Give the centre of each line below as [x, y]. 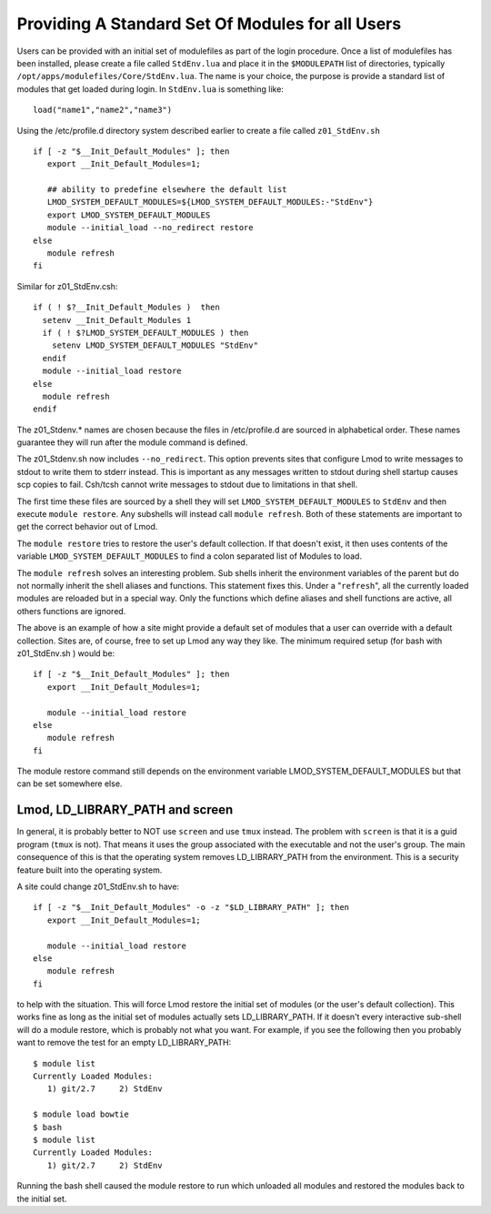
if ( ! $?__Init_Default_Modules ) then [126, 308]
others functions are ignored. [71, 611]
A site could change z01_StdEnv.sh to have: [98, 886]
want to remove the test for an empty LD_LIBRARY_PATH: [124, 1043]
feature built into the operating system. [90, 870]
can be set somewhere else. [70, 784]
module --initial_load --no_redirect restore [150, 228]
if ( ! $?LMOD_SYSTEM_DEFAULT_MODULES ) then [145, 333]
